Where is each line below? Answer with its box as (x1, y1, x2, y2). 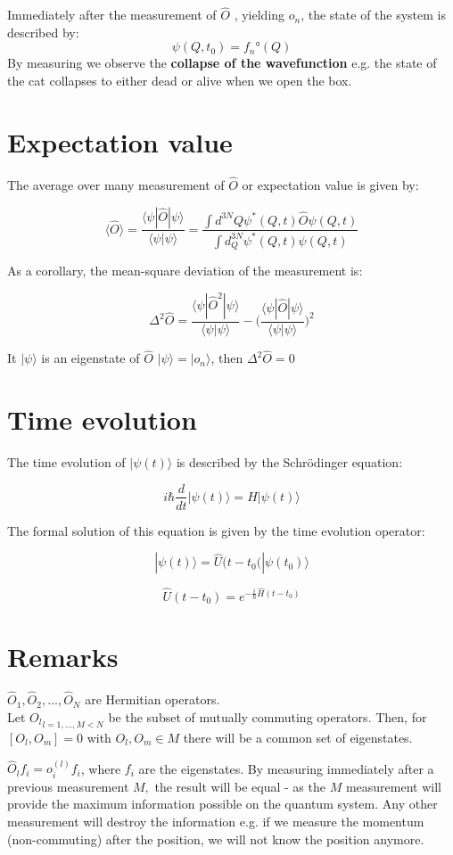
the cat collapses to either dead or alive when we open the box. (7, 71, 352, 89)
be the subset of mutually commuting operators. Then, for (108, 707, 427, 726)
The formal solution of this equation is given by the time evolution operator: (7, 521, 425, 539)
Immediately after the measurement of (7, 5, 217, 24)
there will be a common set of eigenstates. (183, 728, 413, 746)
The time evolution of (7, 452, 126, 471)
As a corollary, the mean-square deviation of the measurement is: (7, 261, 363, 280)
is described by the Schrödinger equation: (176, 452, 403, 471)
